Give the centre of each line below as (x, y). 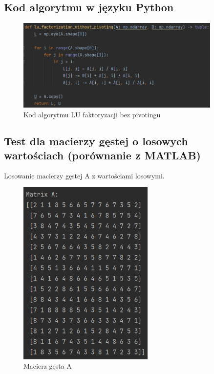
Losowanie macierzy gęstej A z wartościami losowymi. (84, 175)
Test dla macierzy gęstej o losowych (96, 141)
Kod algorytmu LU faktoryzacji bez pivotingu (92, 114)
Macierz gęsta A (48, 366)
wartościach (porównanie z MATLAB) (102, 155)
